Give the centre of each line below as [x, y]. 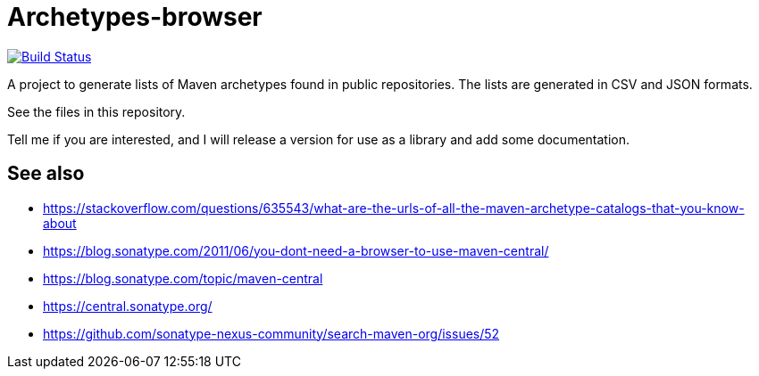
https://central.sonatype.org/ [128, 306]
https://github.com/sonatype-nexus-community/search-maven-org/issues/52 [271, 333]
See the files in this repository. [96, 111]
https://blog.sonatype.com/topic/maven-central [183, 278]
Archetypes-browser [135, 17]
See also [46, 174]
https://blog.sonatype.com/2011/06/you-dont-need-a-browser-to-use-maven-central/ [296, 250]
